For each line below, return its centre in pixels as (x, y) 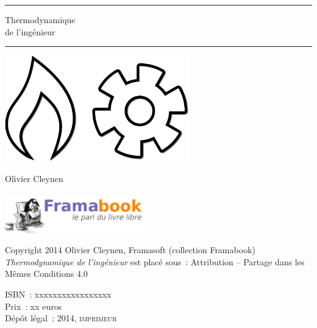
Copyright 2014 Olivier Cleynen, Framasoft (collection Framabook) (130, 250)
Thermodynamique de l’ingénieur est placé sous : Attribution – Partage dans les (155, 261)
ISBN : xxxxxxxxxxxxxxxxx (58, 294)
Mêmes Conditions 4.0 (46, 274)
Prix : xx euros (34, 306)
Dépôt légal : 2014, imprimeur (61, 318)
